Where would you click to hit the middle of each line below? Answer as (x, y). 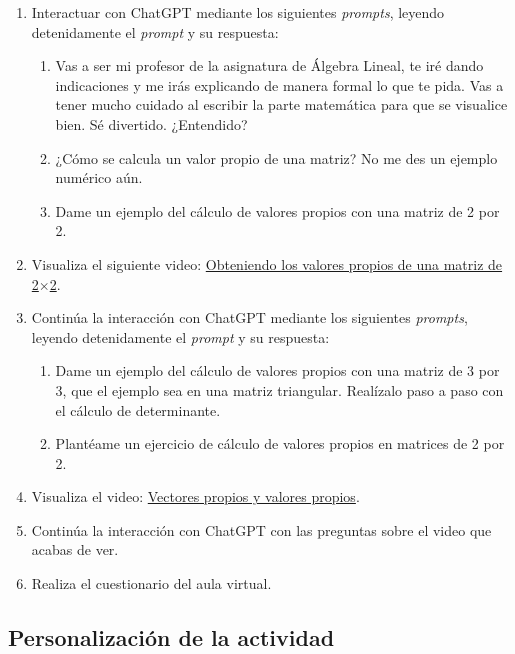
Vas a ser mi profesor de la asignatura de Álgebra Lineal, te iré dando (269, 65)
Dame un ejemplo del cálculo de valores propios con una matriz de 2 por (277, 210)
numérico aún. (99, 177)
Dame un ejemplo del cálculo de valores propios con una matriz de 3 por (277, 370)
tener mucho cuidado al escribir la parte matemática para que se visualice (281, 104)
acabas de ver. (75, 549)
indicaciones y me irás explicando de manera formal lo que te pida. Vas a (279, 84)
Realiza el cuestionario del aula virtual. (151, 583)
